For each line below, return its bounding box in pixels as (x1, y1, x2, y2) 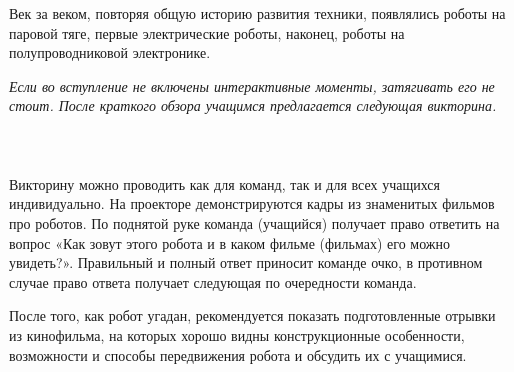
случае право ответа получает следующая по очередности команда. (9, 271, 417, 292)
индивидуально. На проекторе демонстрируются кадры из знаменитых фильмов (9, 193, 495, 214)
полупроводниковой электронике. (9, 42, 211, 63)
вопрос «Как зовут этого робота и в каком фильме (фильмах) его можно (9, 232, 450, 253)
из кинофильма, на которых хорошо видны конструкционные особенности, (9, 324, 465, 345)
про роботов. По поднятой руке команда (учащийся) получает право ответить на (9, 212, 500, 233)
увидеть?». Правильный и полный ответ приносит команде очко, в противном (9, 252, 483, 273)
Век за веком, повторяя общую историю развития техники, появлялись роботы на (9, 3, 506, 23)
